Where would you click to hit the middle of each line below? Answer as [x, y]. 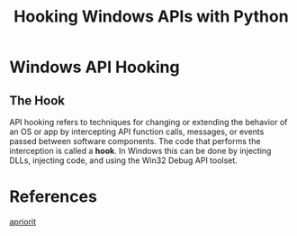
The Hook [37, 100]
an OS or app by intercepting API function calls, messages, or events [137, 132]
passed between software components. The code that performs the [135, 141]
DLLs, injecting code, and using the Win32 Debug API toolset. [124, 160]
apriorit [23, 222]
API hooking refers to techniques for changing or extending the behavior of [148, 122]
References [53, 197]
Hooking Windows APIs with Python [151, 17]
